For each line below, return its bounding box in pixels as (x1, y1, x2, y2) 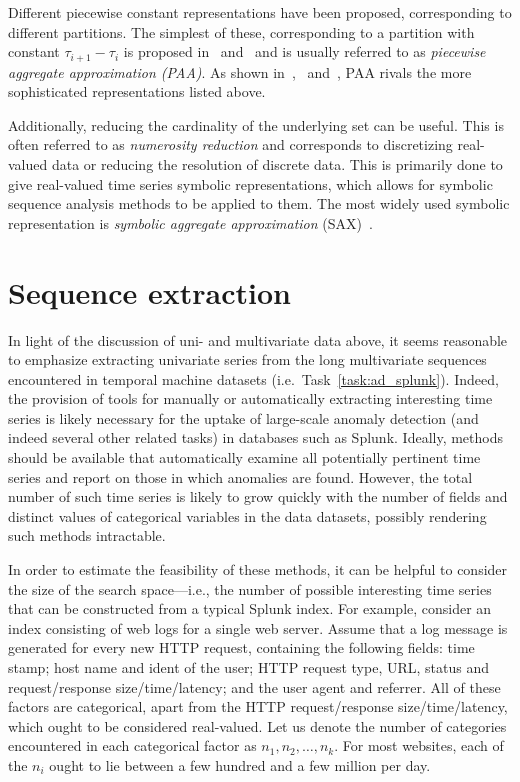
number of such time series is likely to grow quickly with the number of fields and (8, 486, 508, 507)
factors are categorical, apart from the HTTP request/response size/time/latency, (8, 696, 508, 717)
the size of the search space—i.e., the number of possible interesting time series (8, 578, 492, 599)
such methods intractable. (8, 525, 166, 546)
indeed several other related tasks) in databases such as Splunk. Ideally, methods (8, 427, 504, 448)
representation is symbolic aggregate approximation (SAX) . (8, 212, 373, 233)
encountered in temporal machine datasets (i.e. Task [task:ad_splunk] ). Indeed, (8, 368, 499, 389)
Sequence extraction (8, 271, 291, 312)
